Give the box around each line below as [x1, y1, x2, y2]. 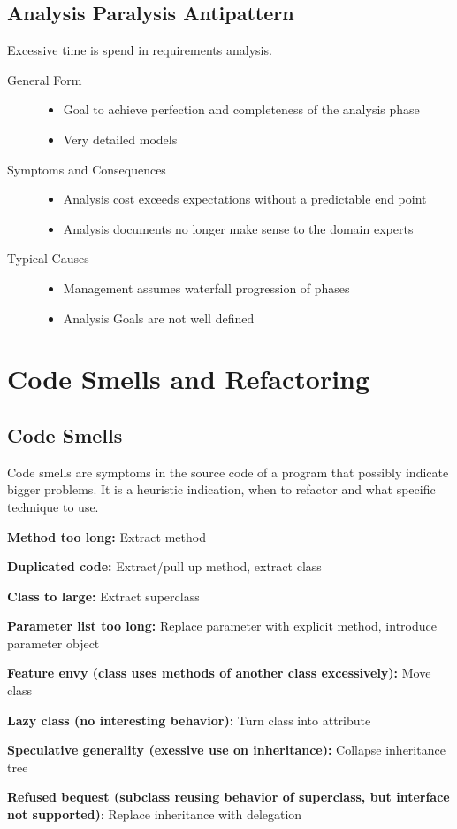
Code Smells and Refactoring [7, 360, 370, 397]
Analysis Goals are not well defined [63, 308, 255, 327]
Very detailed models [63, 129, 178, 148]
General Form [7, 70, 82, 89]
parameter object [7, 633, 100, 652]
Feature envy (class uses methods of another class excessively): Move [7, 663, 431, 682]
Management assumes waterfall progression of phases [63, 278, 350, 297]
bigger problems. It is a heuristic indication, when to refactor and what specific [7, 480, 436, 499]
